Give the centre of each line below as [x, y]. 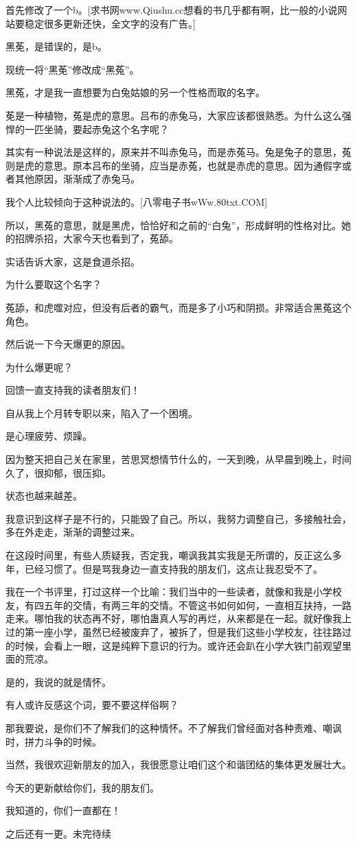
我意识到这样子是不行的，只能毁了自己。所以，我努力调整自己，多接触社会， [178, 518]
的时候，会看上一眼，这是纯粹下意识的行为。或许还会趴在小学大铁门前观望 [174, 645]
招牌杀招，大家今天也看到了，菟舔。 [96, 238]
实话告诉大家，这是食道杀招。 [73, 261]
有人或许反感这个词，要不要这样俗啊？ [92, 705]
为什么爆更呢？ [39, 367]
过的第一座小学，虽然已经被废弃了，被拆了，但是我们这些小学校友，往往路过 [178, 632]
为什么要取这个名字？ [54, 284]
